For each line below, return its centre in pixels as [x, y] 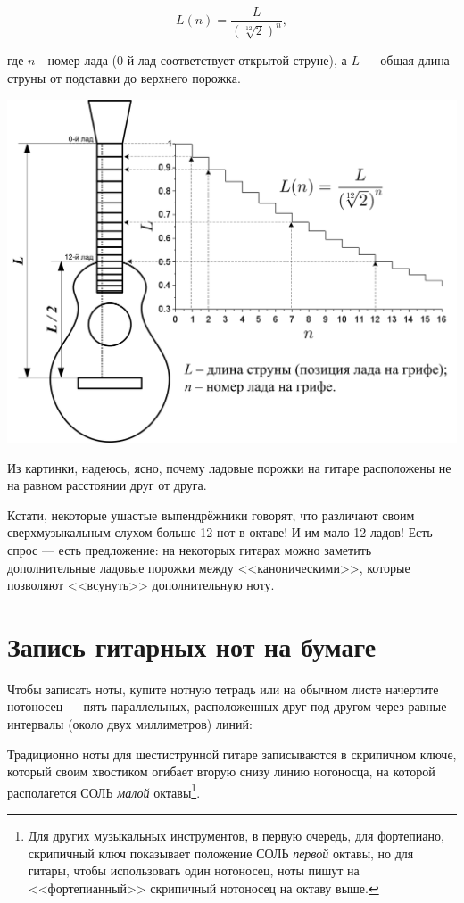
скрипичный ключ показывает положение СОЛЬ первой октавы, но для [221, 853]
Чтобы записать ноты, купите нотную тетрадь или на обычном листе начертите [223, 688]
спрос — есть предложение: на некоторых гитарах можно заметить [190, 549]
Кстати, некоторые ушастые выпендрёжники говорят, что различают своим [211, 514]
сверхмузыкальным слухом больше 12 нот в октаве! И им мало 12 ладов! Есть [220, 532]
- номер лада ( [79, 60]
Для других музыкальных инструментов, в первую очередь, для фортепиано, [236, 836]
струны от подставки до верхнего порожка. [124, 78]
